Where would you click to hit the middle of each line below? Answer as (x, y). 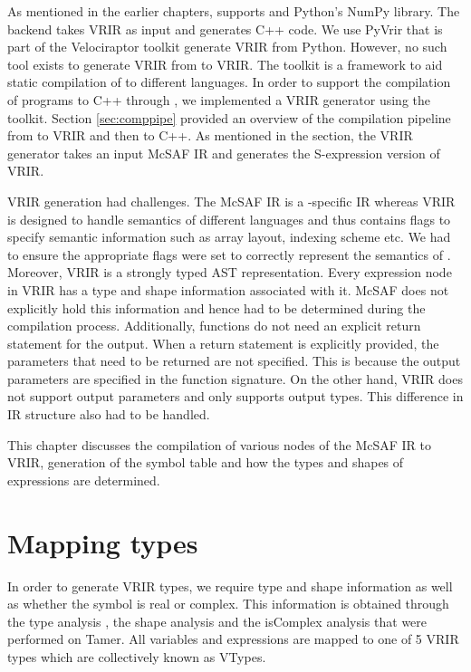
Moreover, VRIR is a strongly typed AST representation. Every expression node (230, 272)
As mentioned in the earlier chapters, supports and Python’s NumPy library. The (234, 11)
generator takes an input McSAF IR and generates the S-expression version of (224, 153)
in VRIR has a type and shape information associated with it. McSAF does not (228, 289)
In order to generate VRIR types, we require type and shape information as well (230, 586)
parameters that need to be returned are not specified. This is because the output (234, 361)
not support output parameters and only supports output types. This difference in (235, 396)
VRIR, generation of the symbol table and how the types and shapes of (206, 462)
